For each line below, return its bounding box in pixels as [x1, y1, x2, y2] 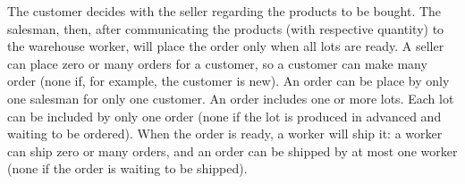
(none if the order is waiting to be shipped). [7, 159, 248, 178]
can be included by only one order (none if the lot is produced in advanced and [7, 106, 442, 125]
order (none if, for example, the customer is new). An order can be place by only [7, 71, 450, 90]
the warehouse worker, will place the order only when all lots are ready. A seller [7, 37, 444, 55]
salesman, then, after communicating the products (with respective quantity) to [7, 19, 444, 38]
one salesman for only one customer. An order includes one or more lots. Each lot [7, 88, 454, 107]
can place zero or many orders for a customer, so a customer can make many [7, 54, 427, 72]
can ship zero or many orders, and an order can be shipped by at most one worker [7, 141, 458, 160]
